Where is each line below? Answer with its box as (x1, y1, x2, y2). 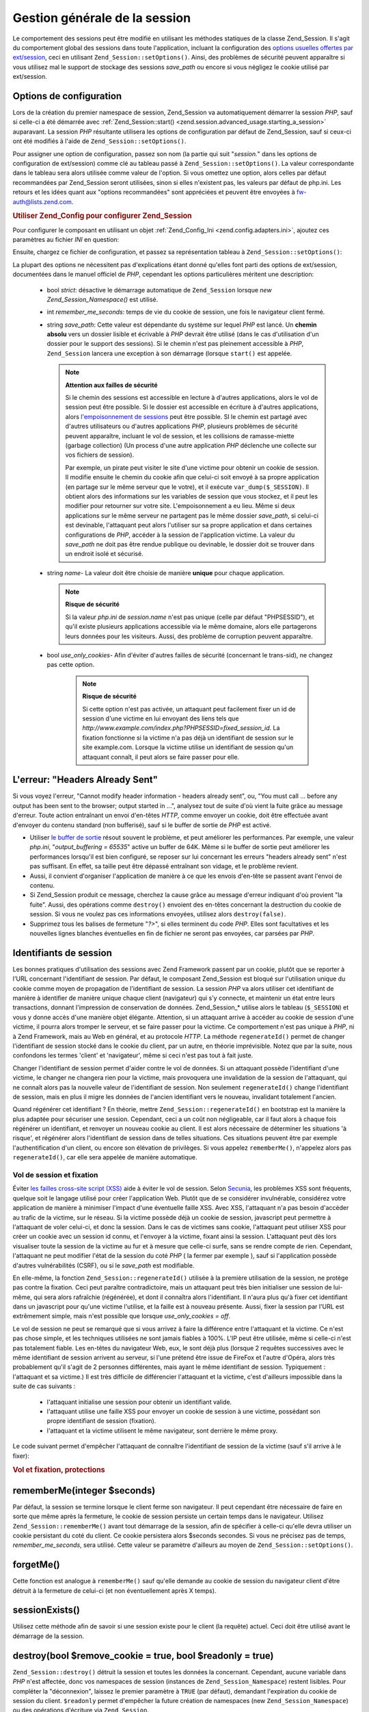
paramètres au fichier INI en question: (12, 235, 120, 243)
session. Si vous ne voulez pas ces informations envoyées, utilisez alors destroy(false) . (29, 910, 286, 918)
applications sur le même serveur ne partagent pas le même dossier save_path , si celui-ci (65, 511, 319, 520)
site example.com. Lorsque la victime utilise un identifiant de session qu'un (82, 743, 294, 751)
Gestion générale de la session (12, 10, 191, 25)
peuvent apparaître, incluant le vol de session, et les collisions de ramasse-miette (65, 431, 295, 440)
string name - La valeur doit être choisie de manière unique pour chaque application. (46, 568, 285, 577)
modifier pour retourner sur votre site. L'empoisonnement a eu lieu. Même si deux (65, 502, 295, 510)
